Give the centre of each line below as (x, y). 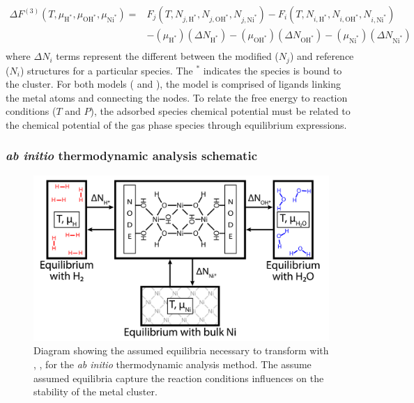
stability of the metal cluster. (95, 392)
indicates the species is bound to (273, 70)
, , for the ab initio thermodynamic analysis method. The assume (172, 364)
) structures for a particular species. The (106, 70)
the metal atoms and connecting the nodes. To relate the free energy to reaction (177, 97)
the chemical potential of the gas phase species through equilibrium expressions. (176, 124)
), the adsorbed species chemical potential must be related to (220, 111)
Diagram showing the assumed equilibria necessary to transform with (181, 350)
